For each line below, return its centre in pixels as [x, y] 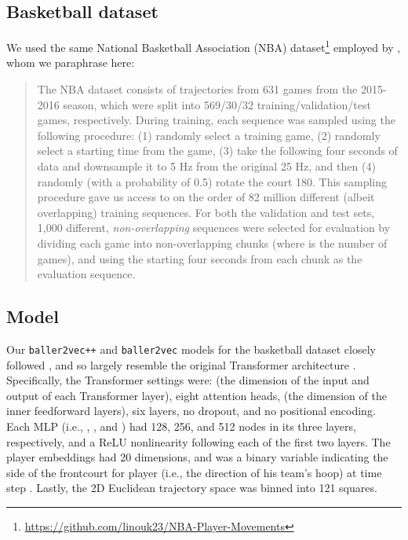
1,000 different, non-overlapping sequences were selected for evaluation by [214, 228]
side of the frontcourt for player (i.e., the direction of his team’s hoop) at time [194, 472]
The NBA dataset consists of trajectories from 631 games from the [197, 89]
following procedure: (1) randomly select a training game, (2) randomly [209, 135]
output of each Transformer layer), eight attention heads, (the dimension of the [197, 395]
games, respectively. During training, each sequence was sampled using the [216, 120]
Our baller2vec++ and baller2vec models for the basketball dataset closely [191, 349]
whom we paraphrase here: [71, 62]
